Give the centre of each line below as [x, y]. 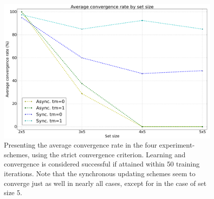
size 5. [13, 192]
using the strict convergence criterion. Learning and [109, 154]
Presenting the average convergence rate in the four [80, 145]
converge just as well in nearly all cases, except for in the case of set [105, 183]
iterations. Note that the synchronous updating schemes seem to [100, 173]
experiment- [177, 145]
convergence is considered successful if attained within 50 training [102, 164]
